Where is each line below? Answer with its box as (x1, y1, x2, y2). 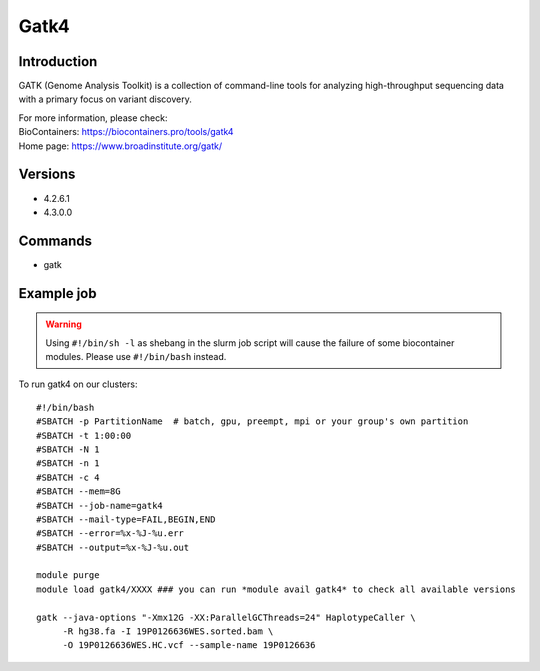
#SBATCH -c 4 (36, 471, 100, 483)
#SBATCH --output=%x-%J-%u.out (36, 541, 190, 553)
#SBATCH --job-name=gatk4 (36, 500, 164, 511)
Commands (18, 232, 93, 249)
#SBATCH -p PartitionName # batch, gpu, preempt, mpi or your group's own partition (36, 416, 469, 427)
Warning (45, 318, 82, 330)
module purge (36, 570, 100, 581)
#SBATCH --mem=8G (36, 486, 121, 497)
